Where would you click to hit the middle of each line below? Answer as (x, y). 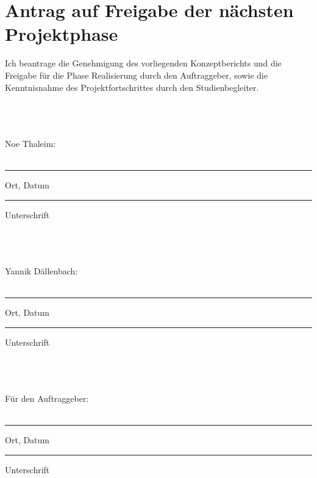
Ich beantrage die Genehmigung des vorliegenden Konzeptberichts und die (143, 63)
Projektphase (62, 34)
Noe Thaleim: (30, 143)
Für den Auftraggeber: (47, 398)
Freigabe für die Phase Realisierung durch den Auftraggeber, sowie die (137, 75)
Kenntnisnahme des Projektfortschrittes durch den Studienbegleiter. (132, 87)
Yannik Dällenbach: (41, 271)
